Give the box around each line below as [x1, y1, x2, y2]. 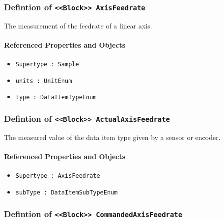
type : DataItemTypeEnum [15, 94, 97, 101]
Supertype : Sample [15, 61, 79, 68]
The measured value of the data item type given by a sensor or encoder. [4, 132, 221, 142]
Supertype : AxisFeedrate [15, 172, 100, 180]
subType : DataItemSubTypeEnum [15, 189, 118, 196]
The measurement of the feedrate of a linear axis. [4, 20, 152, 30]
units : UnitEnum [15, 77, 72, 84]
